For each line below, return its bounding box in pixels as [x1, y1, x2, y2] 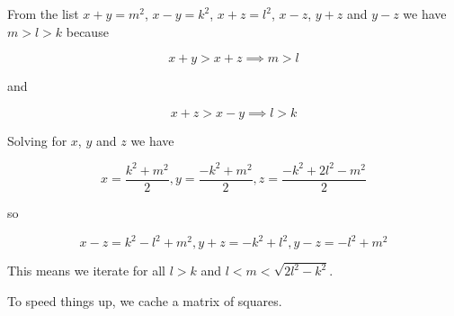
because [66, 22, 109, 41]
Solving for [7, 131, 67, 149]
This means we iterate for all [7, 261, 165, 280]
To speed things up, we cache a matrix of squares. [7, 291, 282, 310]
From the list [7, 5, 79, 23]
